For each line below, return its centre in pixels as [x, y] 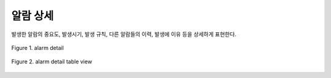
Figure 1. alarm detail [38, 48]
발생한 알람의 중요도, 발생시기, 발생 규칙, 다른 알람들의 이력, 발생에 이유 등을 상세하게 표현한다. [124, 34]
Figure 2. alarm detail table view [52, 62]
